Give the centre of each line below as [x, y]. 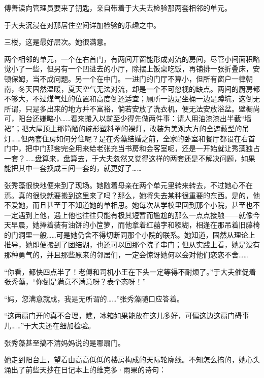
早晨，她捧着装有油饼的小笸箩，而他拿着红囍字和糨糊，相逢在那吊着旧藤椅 [135, 225]
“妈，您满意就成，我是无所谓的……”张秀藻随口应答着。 [94, 298]
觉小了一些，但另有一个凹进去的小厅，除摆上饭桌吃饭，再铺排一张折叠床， [128, 69]
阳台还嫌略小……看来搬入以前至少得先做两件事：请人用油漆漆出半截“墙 [135, 118]
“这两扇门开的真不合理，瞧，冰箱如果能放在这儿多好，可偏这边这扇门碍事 [127, 315]
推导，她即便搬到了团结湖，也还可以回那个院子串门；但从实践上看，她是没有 [132, 244]
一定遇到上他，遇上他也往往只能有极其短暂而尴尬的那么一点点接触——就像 [128, 215]
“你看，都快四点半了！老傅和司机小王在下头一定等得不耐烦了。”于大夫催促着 [130, 271]
